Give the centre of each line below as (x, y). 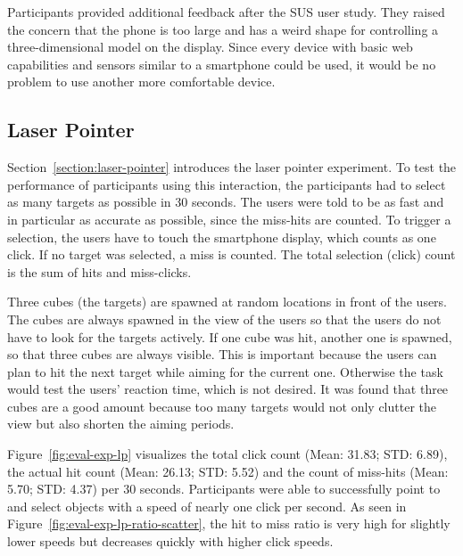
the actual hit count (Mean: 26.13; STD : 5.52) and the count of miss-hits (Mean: (228, 471)
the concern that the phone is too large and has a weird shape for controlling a (223, 29)
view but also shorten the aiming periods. (121, 424)
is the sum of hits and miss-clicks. (99, 271)
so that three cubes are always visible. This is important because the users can (222, 354)
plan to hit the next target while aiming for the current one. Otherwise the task (225, 371)
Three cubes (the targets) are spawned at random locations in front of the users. (227, 302)
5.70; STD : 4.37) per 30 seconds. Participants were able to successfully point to (224, 489)
